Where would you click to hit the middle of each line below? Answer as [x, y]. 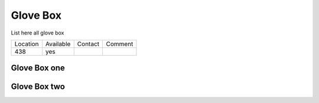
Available [58, 44]
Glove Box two [38, 87]
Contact [88, 44]
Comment [120, 44]
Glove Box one [38, 68]
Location [27, 44]
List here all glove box [38, 33]
